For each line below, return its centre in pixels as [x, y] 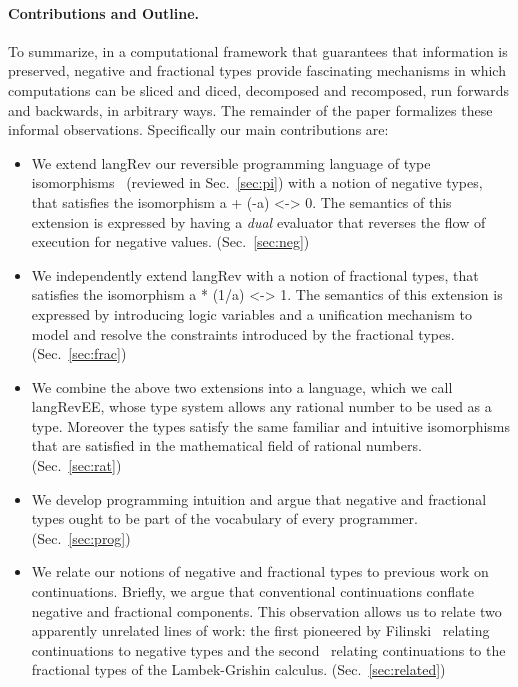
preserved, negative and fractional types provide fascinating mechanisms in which [257, 70]
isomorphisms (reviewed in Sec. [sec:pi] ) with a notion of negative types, [257, 182]
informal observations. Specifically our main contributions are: [198, 129]
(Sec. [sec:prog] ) [81, 537]
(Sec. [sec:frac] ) [79, 353]
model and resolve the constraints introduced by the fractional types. [243, 333]
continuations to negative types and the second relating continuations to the [268, 649]
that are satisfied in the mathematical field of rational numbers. [226, 445]
